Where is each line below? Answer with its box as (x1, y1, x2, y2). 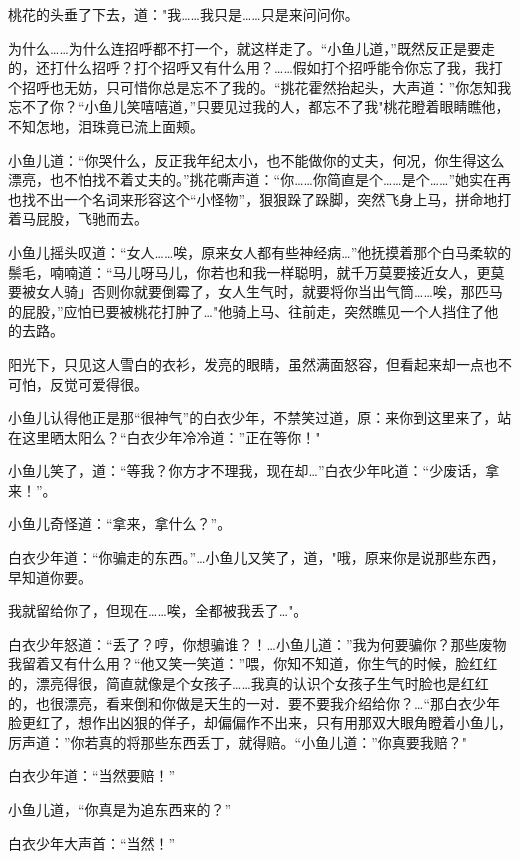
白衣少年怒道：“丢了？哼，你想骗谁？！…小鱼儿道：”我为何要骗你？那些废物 (8, 633, 507, 654)
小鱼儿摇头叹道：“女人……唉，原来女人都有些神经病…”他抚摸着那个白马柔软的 (8, 241, 512, 262)
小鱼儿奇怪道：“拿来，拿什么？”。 (8, 513, 232, 534)
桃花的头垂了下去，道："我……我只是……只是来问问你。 (8, 4, 359, 24)
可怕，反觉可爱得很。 (8, 373, 148, 394)
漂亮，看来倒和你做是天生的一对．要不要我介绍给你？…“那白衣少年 (63, 692, 500, 713)
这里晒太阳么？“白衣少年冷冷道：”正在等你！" (21, 426, 321, 447)
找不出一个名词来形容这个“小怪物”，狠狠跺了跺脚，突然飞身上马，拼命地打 (21, 188, 512, 209)
